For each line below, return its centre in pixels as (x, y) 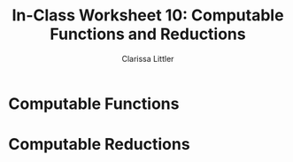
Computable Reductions (100, 145)
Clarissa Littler (148, 58)
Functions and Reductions (148, 34)
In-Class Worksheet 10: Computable (148, 15)
